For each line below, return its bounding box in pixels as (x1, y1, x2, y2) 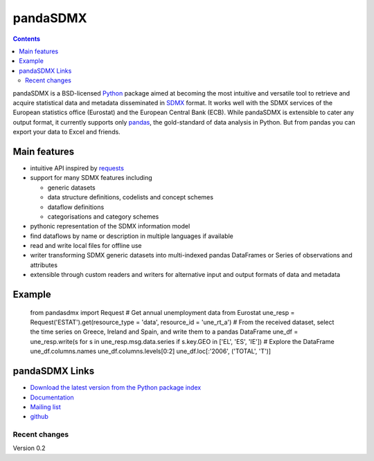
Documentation (30, 393, 74, 401)
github (30, 413, 48, 421)
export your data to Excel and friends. (12, 128, 121, 136)
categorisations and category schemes (47, 212, 159, 221)
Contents (12, 35, 41, 43)
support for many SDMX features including (30, 174, 152, 182)
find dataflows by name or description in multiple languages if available (30, 232, 233, 240)
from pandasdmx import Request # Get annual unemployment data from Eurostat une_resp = (30, 308, 295, 316)
